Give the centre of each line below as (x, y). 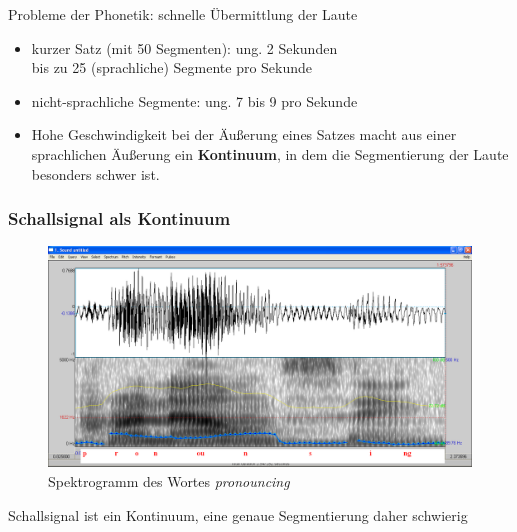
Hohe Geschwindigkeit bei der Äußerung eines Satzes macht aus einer (244, 134)
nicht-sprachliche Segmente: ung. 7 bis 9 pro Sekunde (194, 100)
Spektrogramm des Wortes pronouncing (169, 481)
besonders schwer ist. (95, 173)
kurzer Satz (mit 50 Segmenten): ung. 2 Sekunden (184, 47)
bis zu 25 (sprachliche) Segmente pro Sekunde (172, 67)
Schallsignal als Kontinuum (119, 218)
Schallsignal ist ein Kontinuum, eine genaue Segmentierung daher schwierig (238, 514)
